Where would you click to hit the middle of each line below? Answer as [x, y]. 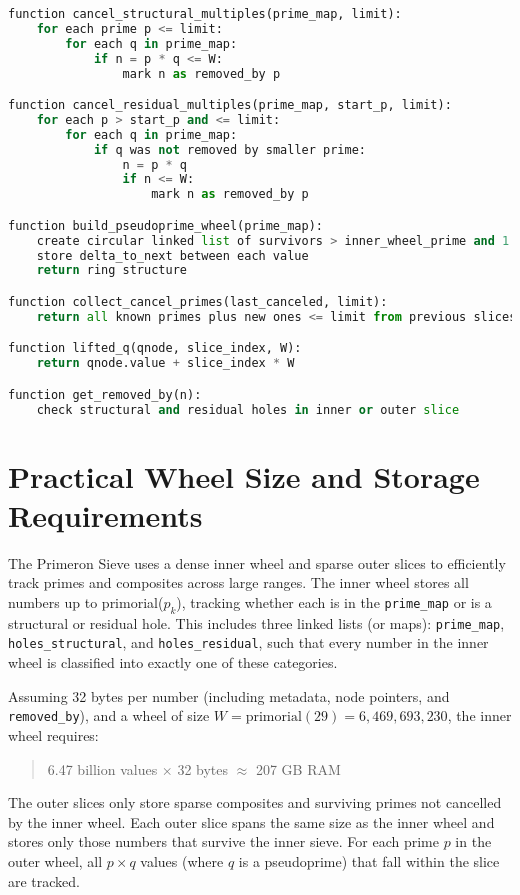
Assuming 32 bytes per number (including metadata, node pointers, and [229, 695]
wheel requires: [53, 734]
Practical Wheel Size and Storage [244, 475]
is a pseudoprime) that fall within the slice [369, 860]
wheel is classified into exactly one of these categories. [173, 662]
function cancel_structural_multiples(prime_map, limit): [205, 14]
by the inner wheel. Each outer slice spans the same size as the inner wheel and [251, 821]
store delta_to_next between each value [172, 255]
